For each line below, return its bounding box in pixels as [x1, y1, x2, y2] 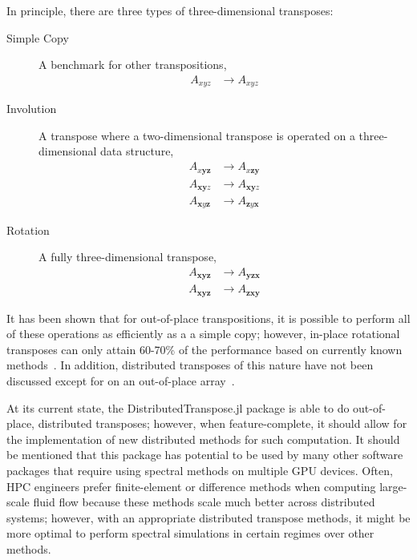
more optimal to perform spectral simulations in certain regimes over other [6, 525, 374, 542]
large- [379, 477, 407, 494]
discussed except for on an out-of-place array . [6, 373, 235, 389]
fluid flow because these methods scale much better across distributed [33, 494, 375, 510]
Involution [6, 100, 57, 117]
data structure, [100, 143, 174, 159]
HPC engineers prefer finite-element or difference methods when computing [6, 477, 376, 494]
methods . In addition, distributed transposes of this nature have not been [6, 357, 374, 373]
